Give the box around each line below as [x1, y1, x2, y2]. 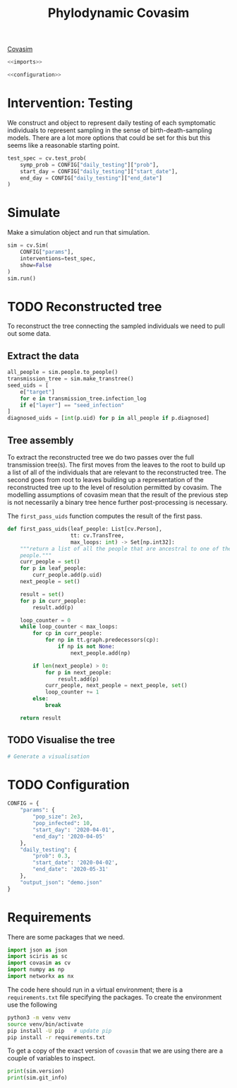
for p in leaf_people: [20, 565, 87, 572]
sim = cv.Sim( [7, 242, 49, 249]
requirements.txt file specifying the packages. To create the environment [7, 993, 222, 1001]
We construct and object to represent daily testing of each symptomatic [7, 118, 217, 127]
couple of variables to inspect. [7, 1054, 96, 1063]
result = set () [20, 590, 65, 598]
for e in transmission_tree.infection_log [20, 394, 147, 402]
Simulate [7, 205, 61, 221]
